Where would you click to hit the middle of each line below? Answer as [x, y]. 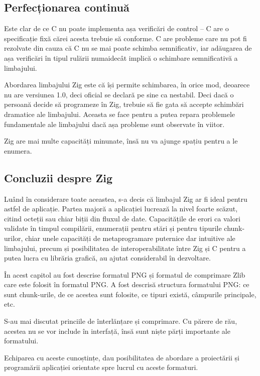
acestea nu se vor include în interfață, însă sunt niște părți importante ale [117, 331]
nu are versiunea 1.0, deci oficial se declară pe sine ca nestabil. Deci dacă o [119, 94]
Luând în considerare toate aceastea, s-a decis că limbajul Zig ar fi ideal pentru [126, 199]
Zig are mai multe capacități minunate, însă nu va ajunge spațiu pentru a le [121, 141]
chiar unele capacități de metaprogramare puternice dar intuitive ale [130, 238]
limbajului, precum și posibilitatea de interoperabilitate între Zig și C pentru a [125, 248]
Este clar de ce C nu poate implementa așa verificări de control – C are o [116, 28]
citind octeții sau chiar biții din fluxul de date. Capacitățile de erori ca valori [122, 218]
